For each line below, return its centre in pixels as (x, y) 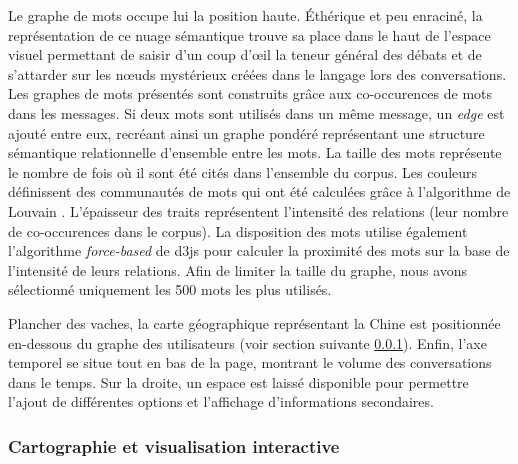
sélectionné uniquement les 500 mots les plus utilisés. (170, 289)
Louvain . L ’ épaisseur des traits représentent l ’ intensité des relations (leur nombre (258, 210)
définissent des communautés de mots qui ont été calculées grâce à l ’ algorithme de (259, 191)
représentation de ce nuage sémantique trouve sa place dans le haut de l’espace (249, 34)
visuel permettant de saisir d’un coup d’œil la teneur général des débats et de (245, 54)
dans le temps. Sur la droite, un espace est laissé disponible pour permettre (238, 381)
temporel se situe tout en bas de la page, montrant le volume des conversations (250, 362)
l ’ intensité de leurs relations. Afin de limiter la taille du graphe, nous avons (238, 269)
